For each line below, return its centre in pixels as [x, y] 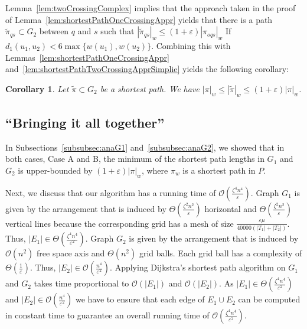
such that [117, 31]
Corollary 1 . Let [37, 88]
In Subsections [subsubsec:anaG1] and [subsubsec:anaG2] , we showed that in [145, 147]
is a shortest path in [219, 170]
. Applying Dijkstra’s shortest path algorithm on [198, 267]
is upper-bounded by [55, 170]
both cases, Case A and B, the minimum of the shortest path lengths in [135, 159]
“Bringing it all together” [85, 122]
